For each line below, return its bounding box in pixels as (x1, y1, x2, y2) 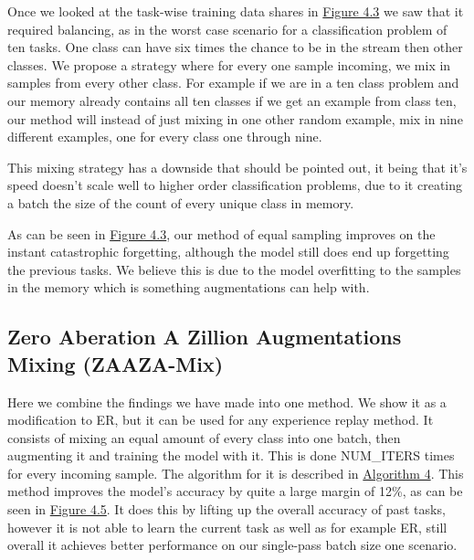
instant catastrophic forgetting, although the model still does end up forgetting (7, 242, 449, 261)
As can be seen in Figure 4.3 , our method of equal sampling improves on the (7, 224, 436, 243)
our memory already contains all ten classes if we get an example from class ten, (7, 90, 457, 110)
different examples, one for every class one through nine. (7, 127, 322, 146)
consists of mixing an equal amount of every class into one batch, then (7, 428, 401, 447)
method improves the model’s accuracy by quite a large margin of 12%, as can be (7, 481, 463, 501)
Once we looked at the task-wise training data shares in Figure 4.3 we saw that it (7, 2, 464, 20)
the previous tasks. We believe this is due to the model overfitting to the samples (7, 259, 461, 279)
